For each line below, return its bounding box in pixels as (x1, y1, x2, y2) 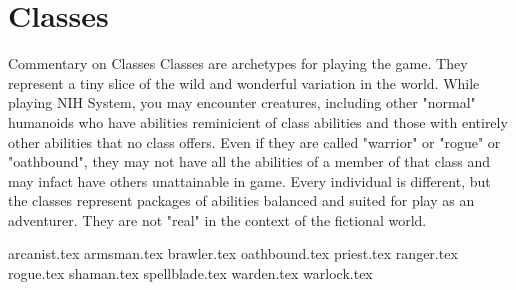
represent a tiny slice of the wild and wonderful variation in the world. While (8, 72, 480, 93)
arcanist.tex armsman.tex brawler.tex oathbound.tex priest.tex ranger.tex (8, 243, 458, 264)
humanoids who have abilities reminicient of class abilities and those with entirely (8, 111, 508, 132)
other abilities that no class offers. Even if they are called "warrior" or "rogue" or (8, 131, 501, 152)
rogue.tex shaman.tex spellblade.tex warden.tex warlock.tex (8, 263, 373, 284)
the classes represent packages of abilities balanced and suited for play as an (8, 190, 475, 211)
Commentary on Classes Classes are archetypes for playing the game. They (8, 53, 468, 74)
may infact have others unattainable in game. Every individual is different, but (8, 170, 491, 191)
